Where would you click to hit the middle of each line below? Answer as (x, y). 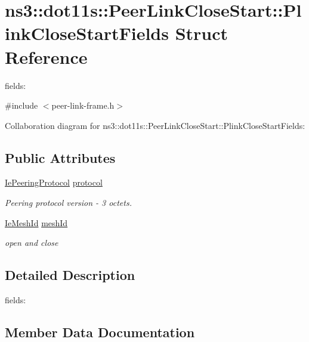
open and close (32, 243)
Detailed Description (70, 275)
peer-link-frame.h (83, 105)
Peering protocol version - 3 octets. (68, 203)
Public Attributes (60, 157)
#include (21, 105)
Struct (202, 33)
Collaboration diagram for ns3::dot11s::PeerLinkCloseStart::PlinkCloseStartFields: (155, 125)
